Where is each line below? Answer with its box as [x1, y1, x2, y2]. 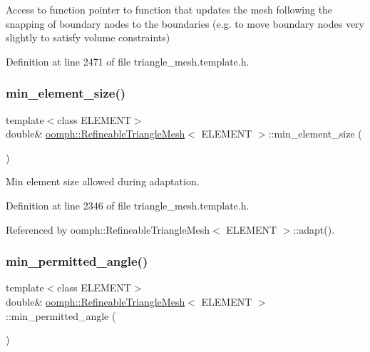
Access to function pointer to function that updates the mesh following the [6, 2, 333, 16]
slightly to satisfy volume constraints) [6, 30, 170, 45]
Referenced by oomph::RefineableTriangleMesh [6, 222, 210, 237]
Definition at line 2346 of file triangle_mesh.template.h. [6, 197, 250, 212]
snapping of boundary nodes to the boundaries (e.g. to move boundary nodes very [6, 16, 364, 31]
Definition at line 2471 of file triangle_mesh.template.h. [6, 53, 250, 68]
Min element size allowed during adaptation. [6, 174, 200, 189]
